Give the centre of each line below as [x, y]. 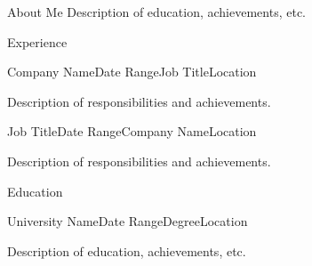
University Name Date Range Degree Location [128, 221]
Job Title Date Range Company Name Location [132, 131]
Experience [37, 41]
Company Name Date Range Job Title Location [132, 72]
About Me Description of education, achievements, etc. [156, 12]
